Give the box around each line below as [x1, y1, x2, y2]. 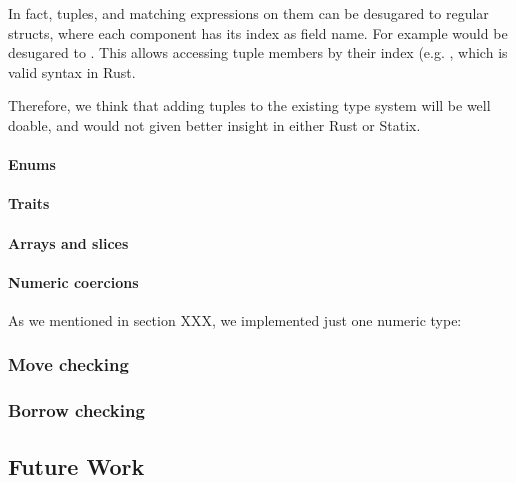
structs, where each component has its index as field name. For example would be [8, 22, 508, 43]
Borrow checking [8, 398, 145, 423]
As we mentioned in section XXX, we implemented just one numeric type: [8, 309, 462, 330]
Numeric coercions [8, 271, 139, 292]
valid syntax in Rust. [8, 61, 136, 82]
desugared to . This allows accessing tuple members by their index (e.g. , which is [8, 42, 508, 63]
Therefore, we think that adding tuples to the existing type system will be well [8, 95, 491, 116]
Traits [8, 193, 50, 214]
